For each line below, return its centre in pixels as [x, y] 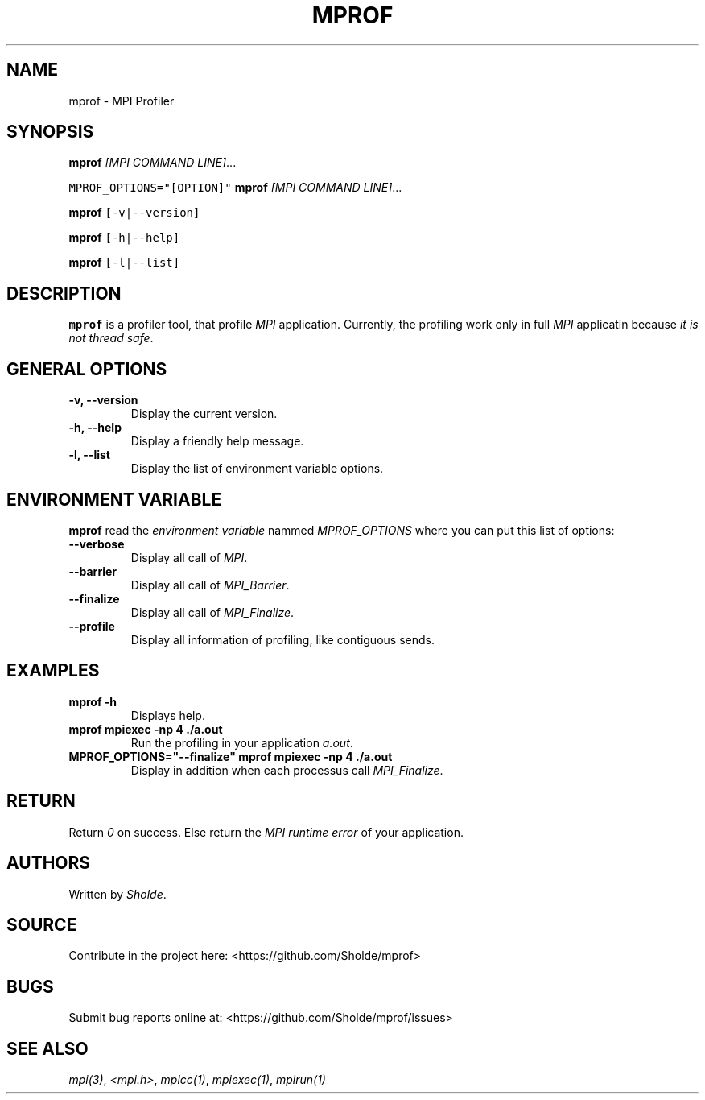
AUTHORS [49, 863]
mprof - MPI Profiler [122, 101]
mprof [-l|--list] [124, 263]
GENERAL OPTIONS [87, 369]
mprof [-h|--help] [124, 238]
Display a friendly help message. [217, 441]
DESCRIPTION [64, 293]
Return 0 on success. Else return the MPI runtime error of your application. [266, 832]
